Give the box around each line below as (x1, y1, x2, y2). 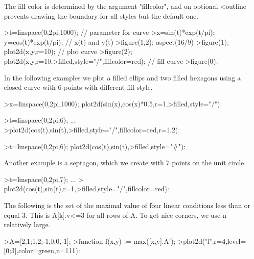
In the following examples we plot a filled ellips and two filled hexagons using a (4, 72, 241, 82)
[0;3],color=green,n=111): (4, 245, 80, 256)
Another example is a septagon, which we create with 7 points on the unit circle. (4, 157, 246, 168)
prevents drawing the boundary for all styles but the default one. (4, 10, 199, 21)
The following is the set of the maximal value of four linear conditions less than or (4, 200, 251, 210)
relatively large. (4, 219, 50, 230)
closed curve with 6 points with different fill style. (4, 82, 153, 92)
